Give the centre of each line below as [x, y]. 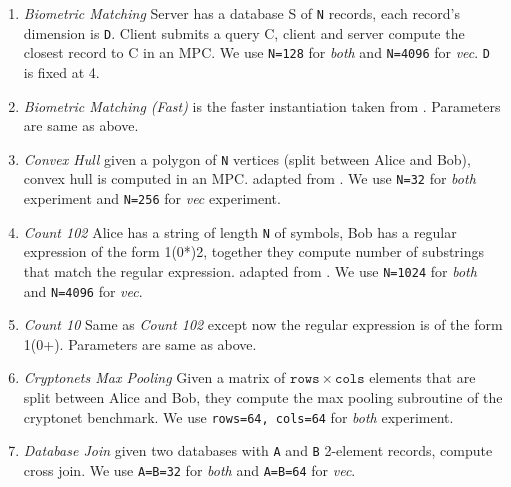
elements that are [422, 377]
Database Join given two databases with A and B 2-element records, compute [258, 450]
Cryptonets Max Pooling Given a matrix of [154, 377]
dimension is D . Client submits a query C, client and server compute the [244, 32]
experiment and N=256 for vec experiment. [152, 198]
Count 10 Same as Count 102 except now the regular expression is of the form [263, 324]
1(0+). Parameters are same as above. [140, 343]
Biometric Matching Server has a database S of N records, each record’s [242, 13]
